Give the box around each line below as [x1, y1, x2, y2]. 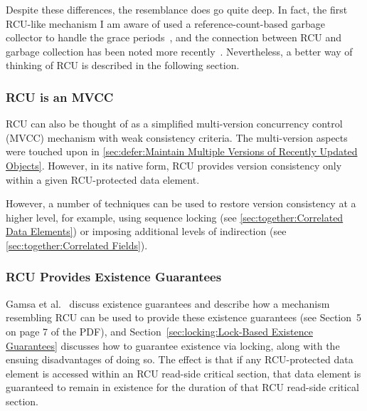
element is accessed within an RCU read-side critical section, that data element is [6, 365, 361, 380]
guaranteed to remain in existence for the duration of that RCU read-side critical [6, 380, 359, 395]
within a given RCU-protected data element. [6, 172, 200, 187]
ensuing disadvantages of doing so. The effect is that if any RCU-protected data [6, 352, 353, 367]
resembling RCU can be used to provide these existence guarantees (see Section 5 [6, 310, 362, 325]
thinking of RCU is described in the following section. [6, 58, 240, 73]
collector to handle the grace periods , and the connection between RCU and [6, 30, 342, 45]
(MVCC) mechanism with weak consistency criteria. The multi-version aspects [6, 130, 348, 145]
